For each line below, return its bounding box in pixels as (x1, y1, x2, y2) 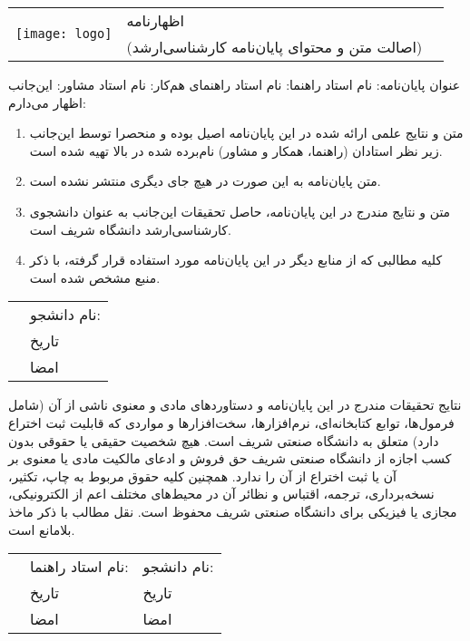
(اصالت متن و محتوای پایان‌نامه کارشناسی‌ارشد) (126, 36, 423, 57)
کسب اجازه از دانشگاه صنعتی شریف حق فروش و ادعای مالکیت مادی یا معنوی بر (8, 449, 452, 468)
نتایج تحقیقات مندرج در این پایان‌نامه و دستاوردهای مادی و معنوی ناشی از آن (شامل (8, 395, 462, 414)
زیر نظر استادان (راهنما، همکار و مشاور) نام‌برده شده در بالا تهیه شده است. (29, 141, 443, 160)
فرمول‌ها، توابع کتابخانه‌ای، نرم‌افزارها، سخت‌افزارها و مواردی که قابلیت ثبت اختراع (8, 413, 455, 432)
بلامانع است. (8, 520, 75, 539)
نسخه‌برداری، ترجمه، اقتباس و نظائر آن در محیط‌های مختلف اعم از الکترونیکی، (8, 484, 435, 503)
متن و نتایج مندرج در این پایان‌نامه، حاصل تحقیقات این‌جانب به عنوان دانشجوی (29, 201, 451, 220)
